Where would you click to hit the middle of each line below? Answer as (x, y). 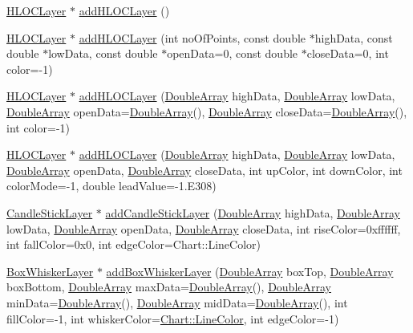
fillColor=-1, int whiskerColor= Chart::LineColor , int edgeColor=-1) (173, 318)
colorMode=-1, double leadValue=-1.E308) (111, 186)
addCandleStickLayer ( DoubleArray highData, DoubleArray (253, 212)
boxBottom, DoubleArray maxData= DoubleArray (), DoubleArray (169, 287)
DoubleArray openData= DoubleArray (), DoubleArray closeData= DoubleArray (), (207, 111)
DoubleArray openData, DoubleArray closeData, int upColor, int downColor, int (204, 170)
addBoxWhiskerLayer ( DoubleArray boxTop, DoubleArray (250, 271)
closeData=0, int (348, 53)
